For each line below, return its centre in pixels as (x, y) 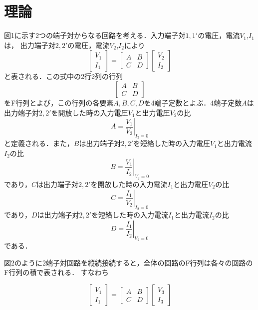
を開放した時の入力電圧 (90, 112)
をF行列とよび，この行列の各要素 (59, 102)
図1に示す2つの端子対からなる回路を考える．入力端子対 (95, 35)
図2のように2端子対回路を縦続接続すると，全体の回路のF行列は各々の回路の (129, 262)
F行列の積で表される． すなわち (56, 272)
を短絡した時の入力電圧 (171, 143)
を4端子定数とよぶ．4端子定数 (193, 102)
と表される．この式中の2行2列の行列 (63, 76)
